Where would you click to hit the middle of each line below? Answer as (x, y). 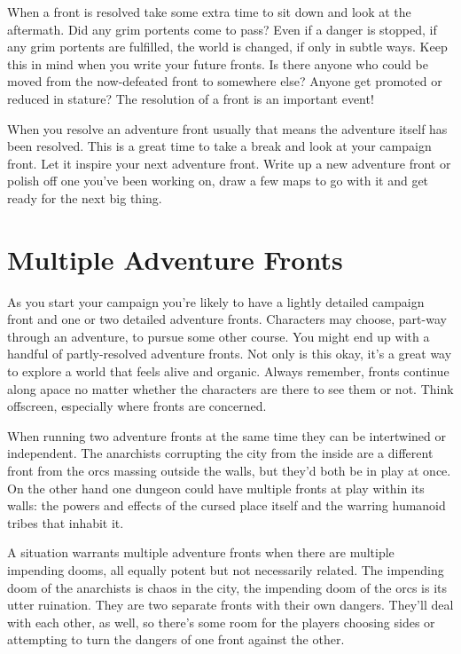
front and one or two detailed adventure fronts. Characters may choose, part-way (227, 319)
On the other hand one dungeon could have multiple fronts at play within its (216, 488)
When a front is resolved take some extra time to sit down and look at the (209, 12)
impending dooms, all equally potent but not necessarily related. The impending (226, 569)
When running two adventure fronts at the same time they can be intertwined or (227, 435)
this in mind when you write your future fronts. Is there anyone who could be (218, 63)
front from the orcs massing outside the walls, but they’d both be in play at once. (229, 470)
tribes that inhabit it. (66, 522)
